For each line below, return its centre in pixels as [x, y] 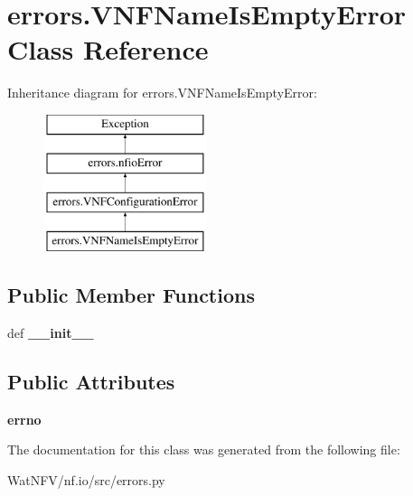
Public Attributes [91, 381]
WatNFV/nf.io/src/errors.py [86, 479]
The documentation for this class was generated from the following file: [204, 449]
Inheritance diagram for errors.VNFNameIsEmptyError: [162, 93]
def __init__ [51, 332]
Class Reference [108, 49]
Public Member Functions [131, 295]
